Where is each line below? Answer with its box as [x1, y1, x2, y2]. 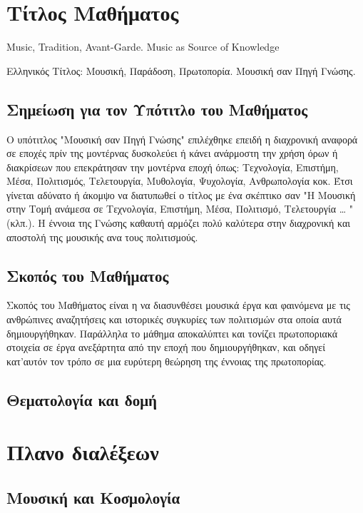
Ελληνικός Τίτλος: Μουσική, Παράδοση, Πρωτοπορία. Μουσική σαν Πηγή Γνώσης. [6, 63, 356, 78]
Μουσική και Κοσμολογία [6, 486, 180, 508]
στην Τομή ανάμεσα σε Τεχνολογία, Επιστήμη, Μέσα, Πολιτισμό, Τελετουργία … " [6, 201, 353, 216]
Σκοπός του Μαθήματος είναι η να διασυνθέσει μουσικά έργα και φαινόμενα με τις [6, 298, 350, 313]
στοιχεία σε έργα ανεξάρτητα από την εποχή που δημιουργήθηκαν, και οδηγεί [6, 340, 325, 355]
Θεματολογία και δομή [6, 388, 158, 410]
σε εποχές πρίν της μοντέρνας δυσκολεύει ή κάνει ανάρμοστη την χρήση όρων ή [6, 146, 338, 161]
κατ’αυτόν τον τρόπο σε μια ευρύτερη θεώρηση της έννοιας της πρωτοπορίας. [6, 353, 327, 368]
